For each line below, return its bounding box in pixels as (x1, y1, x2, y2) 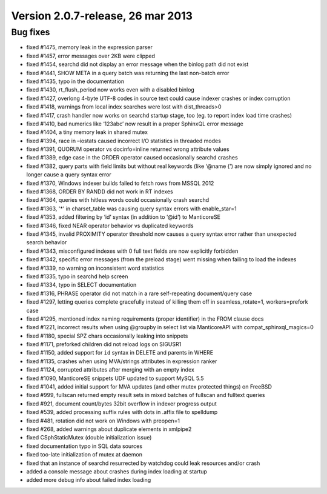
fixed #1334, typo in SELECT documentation (26, 281, 137, 289)
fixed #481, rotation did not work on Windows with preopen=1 (26, 417, 180, 424)
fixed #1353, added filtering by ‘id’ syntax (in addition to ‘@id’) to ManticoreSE (26, 213, 221, 221)
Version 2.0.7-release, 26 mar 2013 (11, 9, 193, 22)
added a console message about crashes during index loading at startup (26, 467, 207, 475)
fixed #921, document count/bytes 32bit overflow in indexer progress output (26, 400, 217, 407)
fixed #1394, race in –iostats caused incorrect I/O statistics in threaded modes (26, 137, 221, 144)
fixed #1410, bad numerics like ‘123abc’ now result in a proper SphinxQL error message (26, 120, 243, 127)
